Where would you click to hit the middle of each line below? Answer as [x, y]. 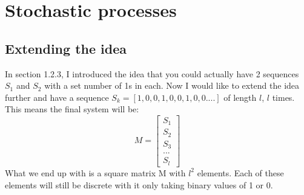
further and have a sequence [57, 97]
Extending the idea [66, 48]
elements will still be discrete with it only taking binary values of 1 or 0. [139, 184]
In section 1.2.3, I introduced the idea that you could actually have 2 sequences [152, 73]
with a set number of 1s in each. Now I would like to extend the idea [172, 85]
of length [240, 97]
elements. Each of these [240, 172]
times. [283, 97]
